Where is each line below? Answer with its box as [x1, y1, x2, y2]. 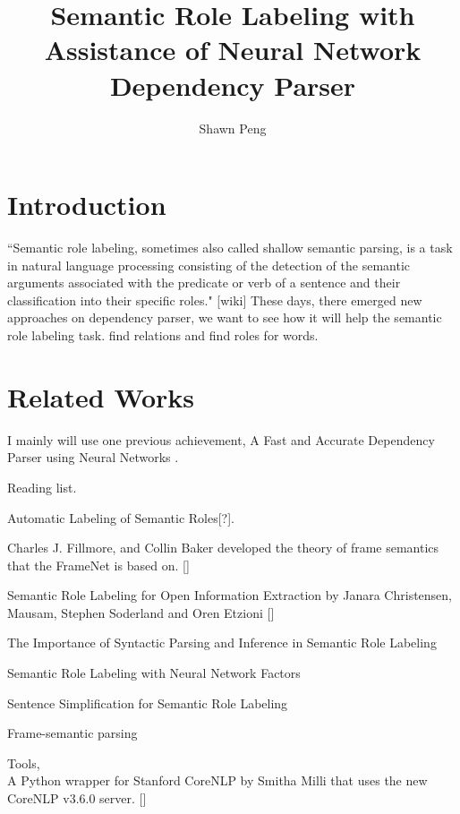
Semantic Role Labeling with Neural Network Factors [7, 664, 301, 682]
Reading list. [7, 477, 77, 496]
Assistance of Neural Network [44, 31, 422, 68]
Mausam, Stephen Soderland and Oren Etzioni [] [7, 603, 275, 621]
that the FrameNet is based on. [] [7, 555, 190, 574]
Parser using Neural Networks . [7, 448, 179, 467]
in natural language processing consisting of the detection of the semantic [7, 255, 411, 274]
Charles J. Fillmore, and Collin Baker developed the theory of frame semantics [7, 538, 439, 557]
